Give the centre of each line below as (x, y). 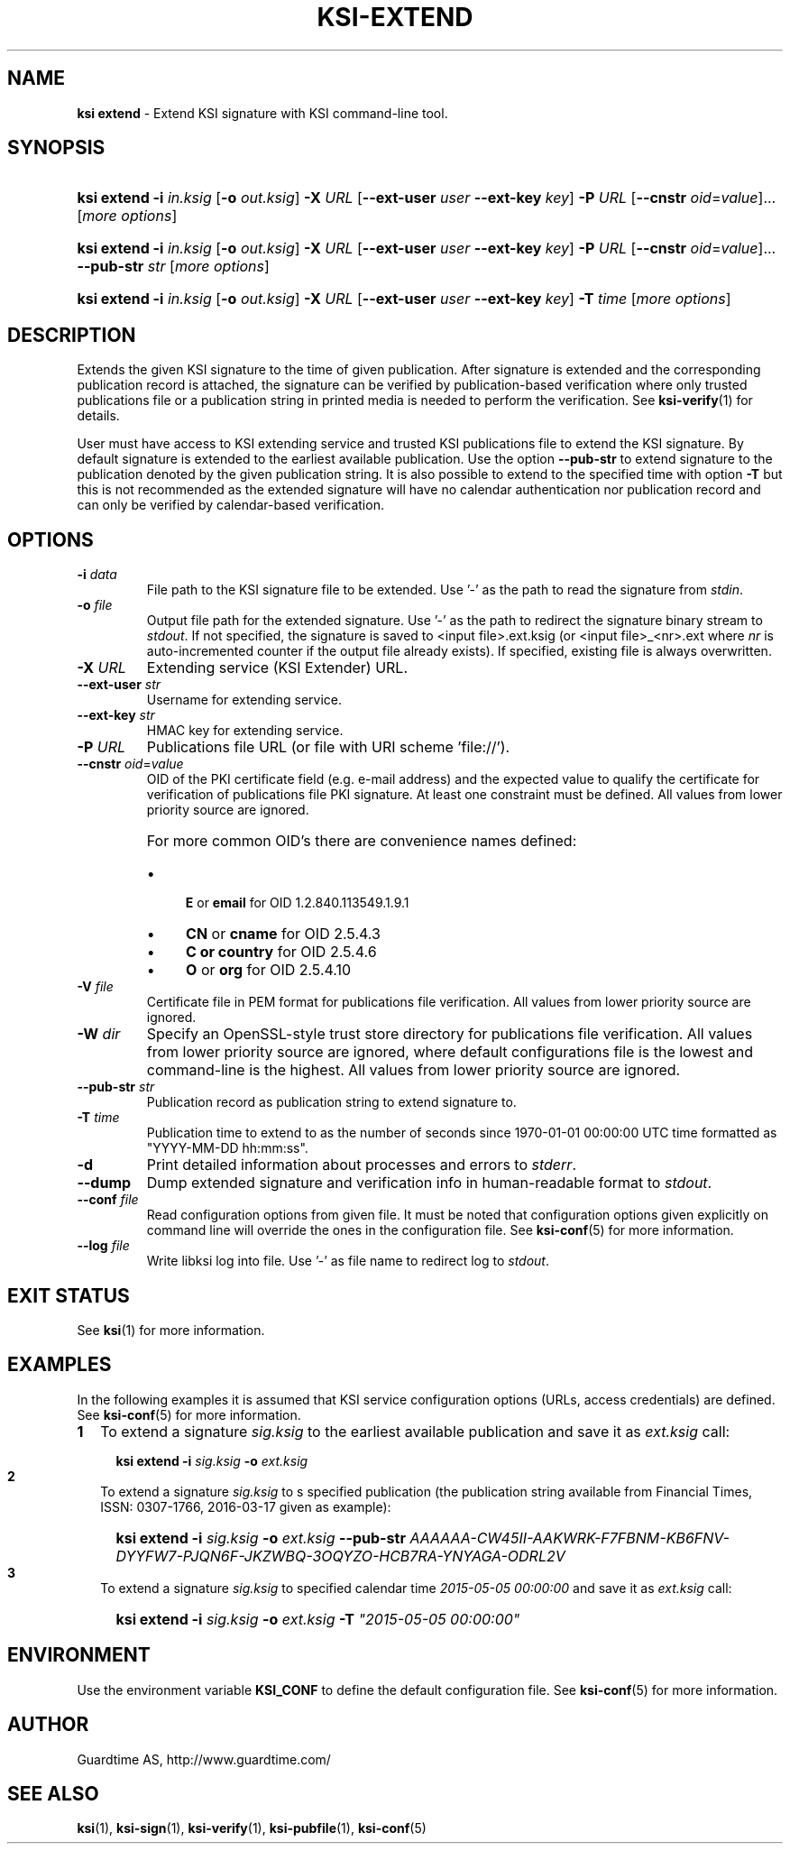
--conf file (108, 1200)
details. (98, 416)
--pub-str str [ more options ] (173, 267)
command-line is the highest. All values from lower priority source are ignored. (413, 1070)
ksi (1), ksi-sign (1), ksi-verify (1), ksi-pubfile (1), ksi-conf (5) (252, 1828)
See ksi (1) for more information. (171, 1330)
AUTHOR (48, 1725)
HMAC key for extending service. (245, 731)
